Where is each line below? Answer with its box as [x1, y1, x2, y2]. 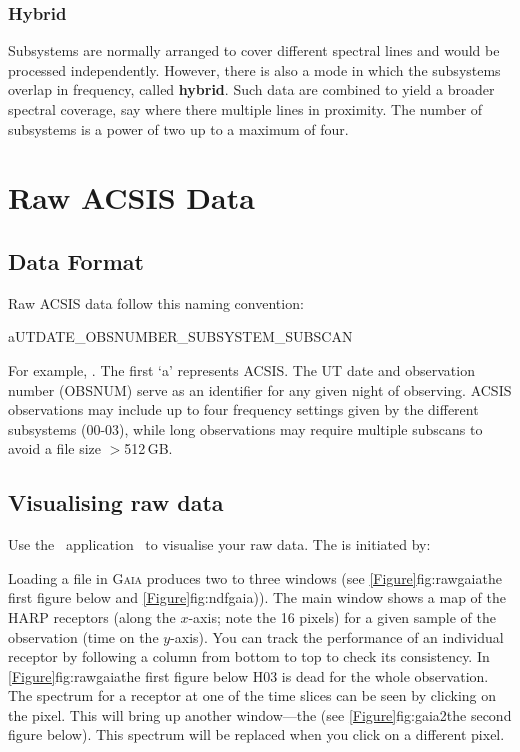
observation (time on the [8, 626, 159, 647]
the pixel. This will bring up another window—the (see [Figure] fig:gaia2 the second [8, 704, 512, 725]
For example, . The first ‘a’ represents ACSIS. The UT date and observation [8, 359, 475, 380]
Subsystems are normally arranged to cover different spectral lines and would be [8, 40, 500, 61]
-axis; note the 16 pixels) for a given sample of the [188, 606, 496, 627]
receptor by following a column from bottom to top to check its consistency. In [8, 646, 490, 667]
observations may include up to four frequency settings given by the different [8, 399, 479, 420]
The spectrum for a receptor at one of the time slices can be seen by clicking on [8, 685, 497, 706]
